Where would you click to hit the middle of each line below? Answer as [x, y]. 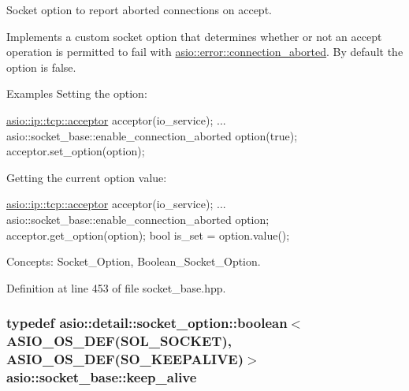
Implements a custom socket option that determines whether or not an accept [194, 36]
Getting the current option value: [87, 177]
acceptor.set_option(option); [76, 151]
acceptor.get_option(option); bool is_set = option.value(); [148, 235]
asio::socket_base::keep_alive [102, 377]
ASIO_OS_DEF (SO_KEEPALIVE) [125, 359]
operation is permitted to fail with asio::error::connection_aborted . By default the [205, 52]
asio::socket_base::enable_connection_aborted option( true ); [152, 135]
